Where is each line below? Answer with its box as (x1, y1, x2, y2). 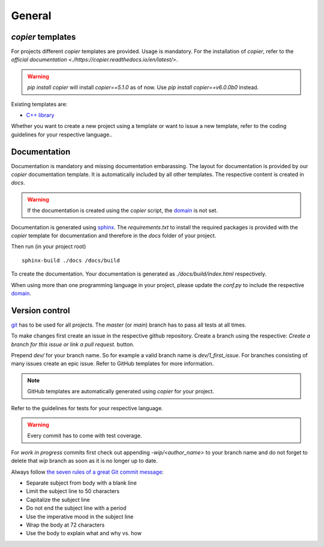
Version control (11, 305, 70, 315)
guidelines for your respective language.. (11, 131, 113, 138)
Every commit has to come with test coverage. (27, 432, 142, 440)
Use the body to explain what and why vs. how (26, 530, 142, 537)
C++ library (26, 112, 55, 119)
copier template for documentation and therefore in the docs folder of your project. (11, 232, 217, 240)
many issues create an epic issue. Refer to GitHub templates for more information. (11, 360, 214, 367)
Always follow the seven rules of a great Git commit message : (11, 468, 164, 476)
